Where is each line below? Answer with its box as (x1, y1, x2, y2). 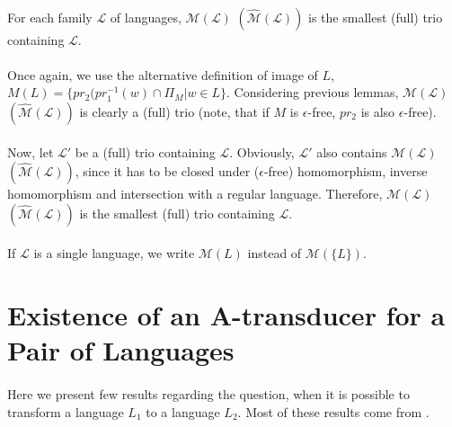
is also (360, 102, 395, 120)
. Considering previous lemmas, (226, 83, 399, 102)
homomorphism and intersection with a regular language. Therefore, (7, 184, 383, 203)
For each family (7, 7, 93, 26)
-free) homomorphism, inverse (263, 162, 428, 181)
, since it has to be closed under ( (75, 162, 260, 181)
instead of (247, 244, 302, 262)
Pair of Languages (7, 332, 235, 369)
